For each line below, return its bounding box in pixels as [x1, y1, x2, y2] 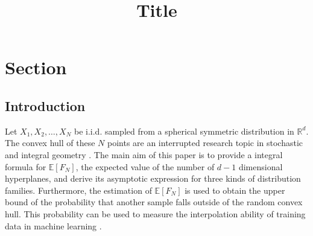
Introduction [5, 96, 86, 115]
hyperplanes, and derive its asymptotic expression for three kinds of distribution [5, 172, 301, 185]
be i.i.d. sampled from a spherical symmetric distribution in [74, 124, 294, 137]
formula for [5, 160, 46, 173]
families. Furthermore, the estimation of [5, 183, 152, 196]
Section [5, 55, 67, 80]
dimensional [238, 160, 283, 173]
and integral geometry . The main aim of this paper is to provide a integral [5, 148, 283, 161]
